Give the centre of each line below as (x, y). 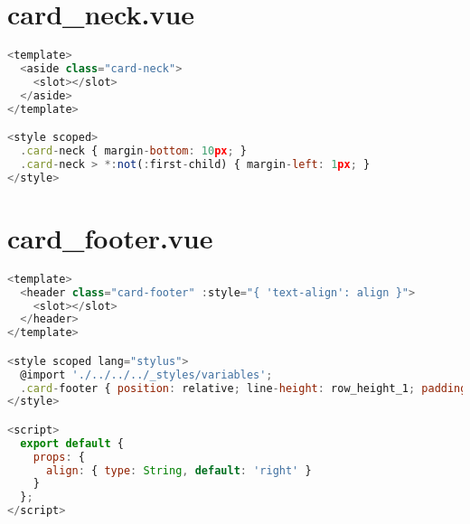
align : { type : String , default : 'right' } (179, 470)
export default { (72, 443)
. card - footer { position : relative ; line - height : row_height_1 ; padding (244, 388)
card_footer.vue (110, 237)
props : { (59, 457)
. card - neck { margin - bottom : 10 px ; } (134, 151)
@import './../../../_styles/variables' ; (146, 374)
